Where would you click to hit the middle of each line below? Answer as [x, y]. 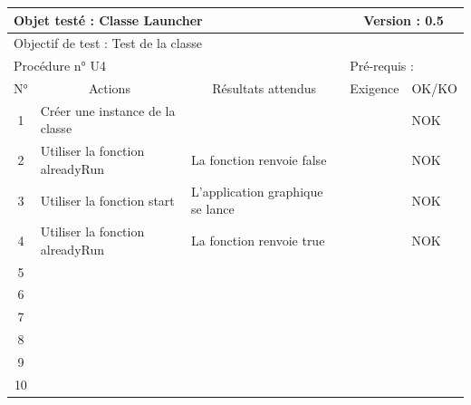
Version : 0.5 [404, 19]
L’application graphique [257, 191]
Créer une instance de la [108, 110]
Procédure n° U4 [60, 66]
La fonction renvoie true [258, 240]
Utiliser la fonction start [107, 200]
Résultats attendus [264, 88]
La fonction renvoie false [259, 160]
